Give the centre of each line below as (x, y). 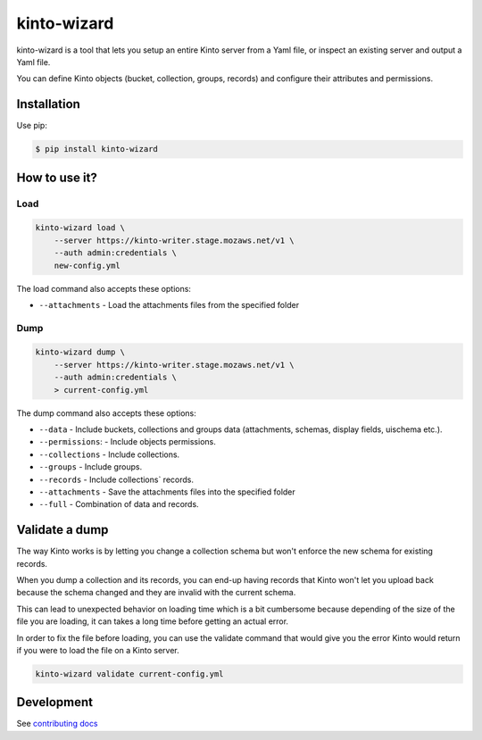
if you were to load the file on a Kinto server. (98, 650)
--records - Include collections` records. (116, 479)
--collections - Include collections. (109, 454)
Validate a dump (62, 530)
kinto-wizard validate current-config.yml (129, 673)
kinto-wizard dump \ (80, 352)
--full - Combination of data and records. (119, 504)
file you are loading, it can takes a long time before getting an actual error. (153, 621)
